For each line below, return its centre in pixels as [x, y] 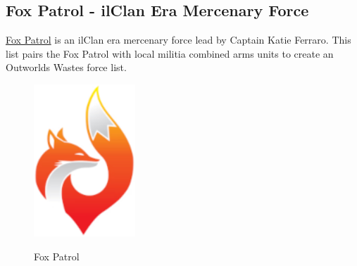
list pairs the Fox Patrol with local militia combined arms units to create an [170, 53]
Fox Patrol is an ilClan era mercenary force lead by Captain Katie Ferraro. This [178, 40]
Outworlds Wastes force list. [66, 67]
